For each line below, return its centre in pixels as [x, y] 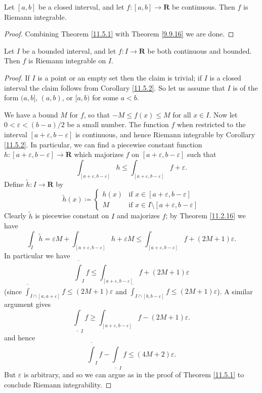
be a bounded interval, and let [69, 50]
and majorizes [138, 215]
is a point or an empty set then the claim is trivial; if [120, 77]
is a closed [225, 77]
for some [105, 97]
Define [14, 184]
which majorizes [99, 154]
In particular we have [37, 255]
